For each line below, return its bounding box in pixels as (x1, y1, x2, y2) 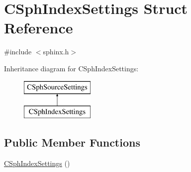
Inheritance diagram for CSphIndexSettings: (4, 63, 139, 73)
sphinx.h (43, 46, 69, 57)
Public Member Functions (4, 135, 140, 150)
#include (4, 46, 32, 57)
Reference (4, 17, 73, 38)
